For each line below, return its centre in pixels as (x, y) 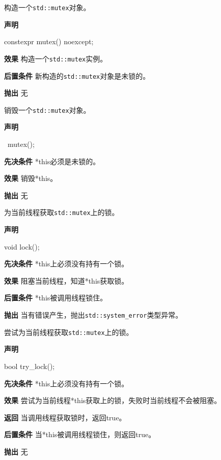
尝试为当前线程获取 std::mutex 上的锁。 (69, 332)
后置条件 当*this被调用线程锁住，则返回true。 (80, 434)
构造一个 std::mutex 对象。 (47, 7)
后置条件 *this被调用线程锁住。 (56, 298)
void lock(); (22, 246)
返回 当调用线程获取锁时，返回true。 (65, 417)
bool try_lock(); (30, 366)
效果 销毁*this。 (31, 178)
